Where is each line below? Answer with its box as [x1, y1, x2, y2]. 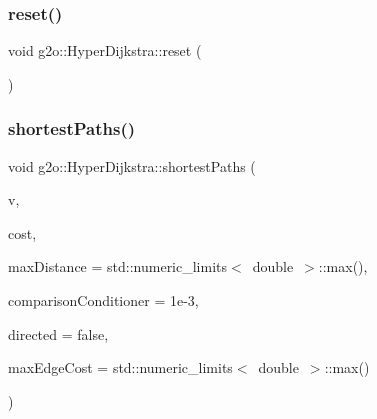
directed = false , [8, 323, 109, 344]
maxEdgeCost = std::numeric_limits [8, 357, 233, 378]
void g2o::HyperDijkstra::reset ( [8, 40, 202, 61]
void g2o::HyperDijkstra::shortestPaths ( [8, 155, 256, 176]
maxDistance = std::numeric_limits [8, 256, 228, 277]
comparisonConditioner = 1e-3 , [8, 290, 199, 310]
